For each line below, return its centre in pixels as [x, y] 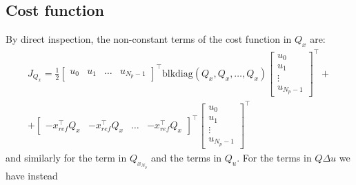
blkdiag [177, 74]
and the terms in [187, 157]
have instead [32, 175]
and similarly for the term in [66, 157]
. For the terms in [274, 157]
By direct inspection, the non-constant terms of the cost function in [149, 39]
